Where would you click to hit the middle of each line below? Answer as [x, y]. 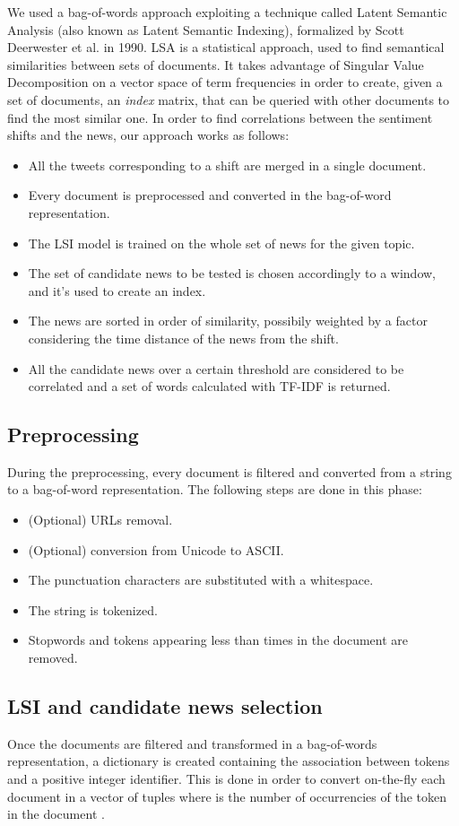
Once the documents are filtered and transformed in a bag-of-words [192, 743]
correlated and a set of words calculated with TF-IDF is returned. [209, 386]
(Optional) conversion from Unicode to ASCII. [156, 549]
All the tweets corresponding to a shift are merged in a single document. [227, 165]
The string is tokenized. [93, 609]
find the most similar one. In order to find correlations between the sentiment [220, 117]
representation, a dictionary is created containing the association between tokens [229, 761]
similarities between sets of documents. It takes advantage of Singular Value [216, 64]
